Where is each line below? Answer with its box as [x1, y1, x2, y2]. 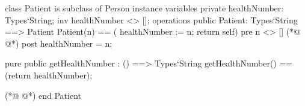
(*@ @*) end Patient [5, 89, 81, 101]
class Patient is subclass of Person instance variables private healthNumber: [5, 2, 284, 14]
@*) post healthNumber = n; [5, 37, 112, 49]
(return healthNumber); [5, 68, 93, 81]
